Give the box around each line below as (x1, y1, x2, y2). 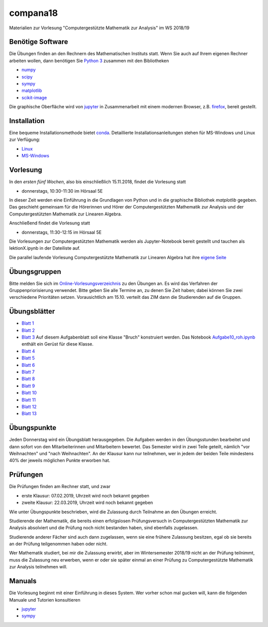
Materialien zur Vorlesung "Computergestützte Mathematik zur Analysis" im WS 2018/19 (9, 25, 190, 31)
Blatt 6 (21, 362, 35, 368)
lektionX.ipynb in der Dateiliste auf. (9, 245, 80, 251)
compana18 (9, 7, 58, 18)
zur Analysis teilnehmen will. (9, 564, 67, 570)
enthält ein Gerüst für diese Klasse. (21, 341, 94, 347)
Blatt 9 (21, 383, 35, 389)
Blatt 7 (21, 369, 35, 375)
